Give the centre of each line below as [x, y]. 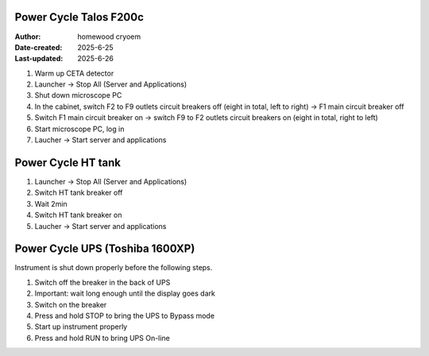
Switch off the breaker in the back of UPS [102, 282]
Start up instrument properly [81, 327]
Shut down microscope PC [78, 95]
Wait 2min [51, 203]
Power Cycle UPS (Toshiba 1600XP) [105, 249]
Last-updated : [39, 59]
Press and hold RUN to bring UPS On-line [102, 338]
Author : [28, 37]
